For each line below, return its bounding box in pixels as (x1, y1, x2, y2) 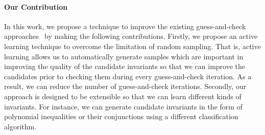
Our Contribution (4, 1, 68, 12)
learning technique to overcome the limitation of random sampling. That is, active (4, 40, 261, 51)
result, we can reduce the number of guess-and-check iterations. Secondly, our (4, 81, 247, 92)
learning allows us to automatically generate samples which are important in (4, 51, 244, 61)
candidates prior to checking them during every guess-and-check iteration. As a (4, 71, 252, 81)
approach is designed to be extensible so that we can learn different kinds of (4, 91, 242, 101)
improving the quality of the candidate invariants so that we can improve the (4, 61, 245, 72)
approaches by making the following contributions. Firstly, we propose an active (4, 31, 258, 41)
